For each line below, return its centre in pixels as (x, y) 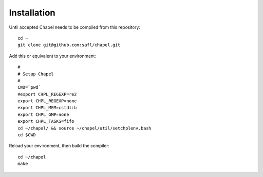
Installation (32, 13)
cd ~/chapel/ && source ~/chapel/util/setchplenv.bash (85, 128)
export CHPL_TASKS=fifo (46, 121)
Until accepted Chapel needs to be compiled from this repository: (75, 27)
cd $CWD (27, 135)
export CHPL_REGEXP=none (47, 101)
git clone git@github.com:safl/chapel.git (69, 45)
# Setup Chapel (36, 74)
